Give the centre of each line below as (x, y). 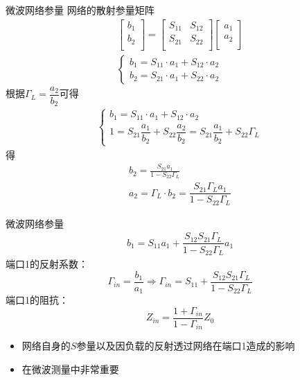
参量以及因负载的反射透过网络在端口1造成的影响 (186, 346)
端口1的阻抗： (37, 300)
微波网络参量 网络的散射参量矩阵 (80, 10)
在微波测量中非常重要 (70, 369)
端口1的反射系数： (47, 264)
